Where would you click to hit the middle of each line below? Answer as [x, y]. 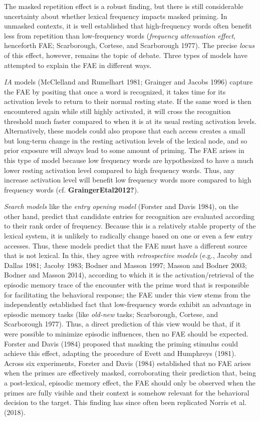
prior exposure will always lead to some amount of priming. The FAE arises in [124, 150]
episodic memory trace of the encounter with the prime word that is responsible [126, 285]
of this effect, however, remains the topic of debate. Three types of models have [126, 55]
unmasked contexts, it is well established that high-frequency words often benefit [128, 26]
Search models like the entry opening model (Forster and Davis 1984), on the [121, 206]
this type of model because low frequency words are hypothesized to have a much [129, 160]
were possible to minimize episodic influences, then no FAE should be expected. [126, 333]
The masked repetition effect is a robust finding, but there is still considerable [124, 6]
